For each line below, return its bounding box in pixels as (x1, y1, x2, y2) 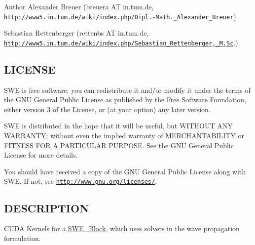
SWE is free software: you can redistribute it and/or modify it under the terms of (4, 84, 251, 95)
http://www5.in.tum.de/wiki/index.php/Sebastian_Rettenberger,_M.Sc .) (4, 37, 238, 47)
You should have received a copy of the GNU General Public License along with (4, 166, 246, 176)
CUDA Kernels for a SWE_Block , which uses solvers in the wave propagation (4, 223, 240, 234)
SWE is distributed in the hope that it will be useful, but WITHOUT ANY (4, 121, 233, 131)
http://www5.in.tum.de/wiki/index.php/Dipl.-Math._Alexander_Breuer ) (4, 11, 236, 21)
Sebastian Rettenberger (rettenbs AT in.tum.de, (4, 28, 149, 38)
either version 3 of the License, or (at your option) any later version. (4, 104, 211, 114)
